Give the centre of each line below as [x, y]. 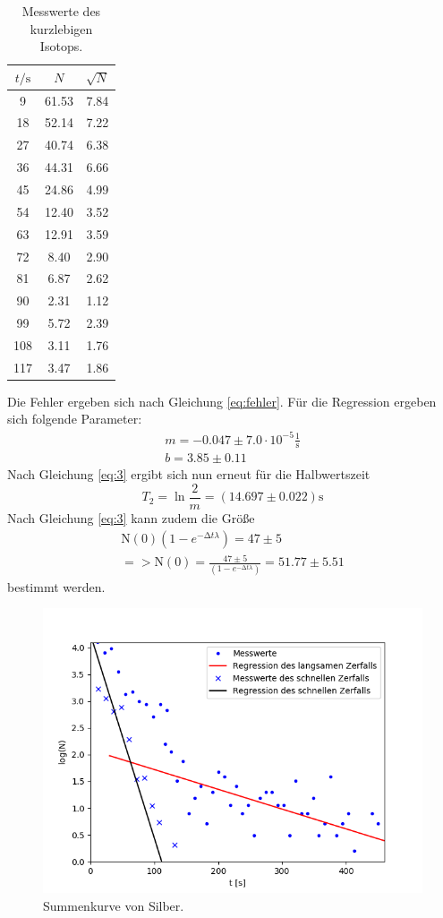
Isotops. [61, 46]
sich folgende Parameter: [75, 419]
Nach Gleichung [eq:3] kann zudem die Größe [131, 518]
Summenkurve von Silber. [114, 905]
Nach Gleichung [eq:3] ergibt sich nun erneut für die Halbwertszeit [189, 474]
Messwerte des [61, 11]
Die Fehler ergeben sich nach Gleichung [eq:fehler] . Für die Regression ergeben [222, 401]
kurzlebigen [61, 28]
